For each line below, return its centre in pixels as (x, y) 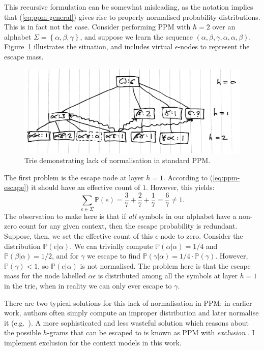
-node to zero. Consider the (200, 235)
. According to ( (188, 177)
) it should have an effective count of (83, 187)
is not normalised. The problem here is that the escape (165, 265)
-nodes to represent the (214, 46)
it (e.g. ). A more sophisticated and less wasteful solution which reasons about (126, 322)
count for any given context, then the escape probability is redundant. (128, 226)
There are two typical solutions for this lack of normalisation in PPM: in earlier (128, 302)
